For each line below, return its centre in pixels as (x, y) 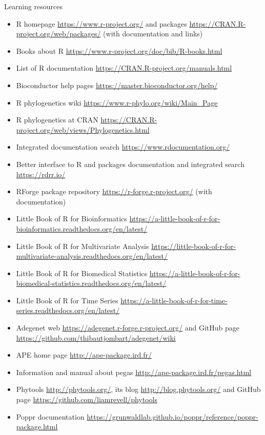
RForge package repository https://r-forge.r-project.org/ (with (114, 191)
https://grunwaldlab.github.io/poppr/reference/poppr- (172, 416)
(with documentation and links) (153, 34)
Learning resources (34, 6)
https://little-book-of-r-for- (194, 246)
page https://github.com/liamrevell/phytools (87, 399)
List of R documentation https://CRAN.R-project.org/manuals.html (124, 68)
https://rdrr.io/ (41, 174)
